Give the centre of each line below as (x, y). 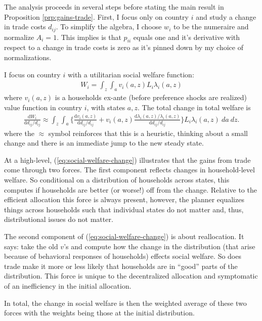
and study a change (226, 16)
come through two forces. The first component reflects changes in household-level (129, 170)
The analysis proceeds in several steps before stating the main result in (114, 7)
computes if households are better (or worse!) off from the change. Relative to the (130, 189)
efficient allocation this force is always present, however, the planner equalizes (124, 199)
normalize (19, 37)
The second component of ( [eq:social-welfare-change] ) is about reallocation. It (124, 236)
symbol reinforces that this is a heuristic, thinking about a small (148, 133)
